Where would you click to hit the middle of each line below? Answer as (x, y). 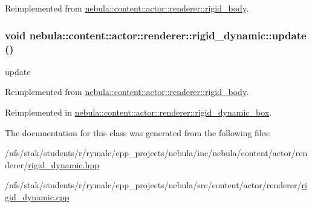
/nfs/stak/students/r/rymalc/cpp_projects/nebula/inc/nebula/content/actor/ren (156, 153)
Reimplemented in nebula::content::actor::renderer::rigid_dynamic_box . (138, 112)
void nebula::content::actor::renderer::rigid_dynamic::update (156, 35)
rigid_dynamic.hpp (63, 164)
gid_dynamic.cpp (37, 196)
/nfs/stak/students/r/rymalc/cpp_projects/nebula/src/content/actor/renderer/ (153, 185)
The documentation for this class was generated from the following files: (138, 132)
